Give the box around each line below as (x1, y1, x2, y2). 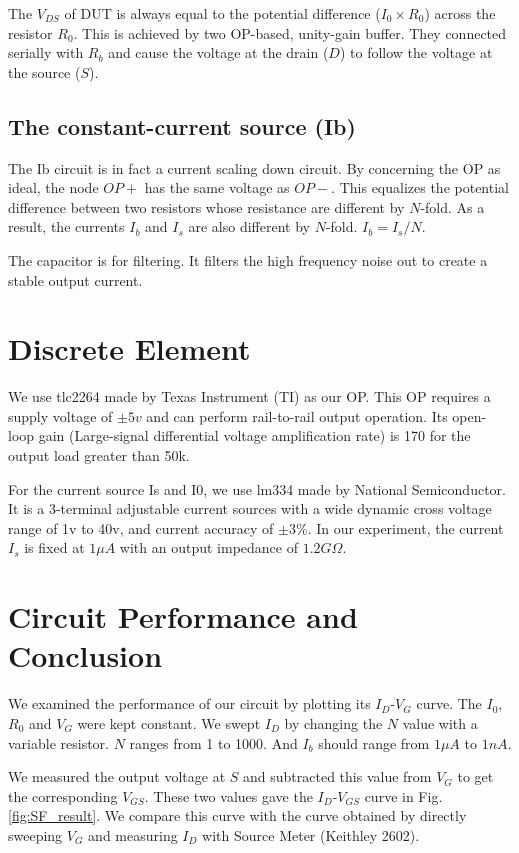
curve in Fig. (364, 785, 443, 806)
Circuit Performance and (8, 596, 358, 637)
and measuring (88, 824, 178, 845)
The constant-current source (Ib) (8, 110, 356, 141)
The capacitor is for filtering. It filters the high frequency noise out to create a (8, 249, 488, 270)
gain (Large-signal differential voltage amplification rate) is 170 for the (38, 425, 471, 446)
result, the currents (8, 216, 125, 237)
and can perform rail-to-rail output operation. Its (146, 405, 448, 426)
